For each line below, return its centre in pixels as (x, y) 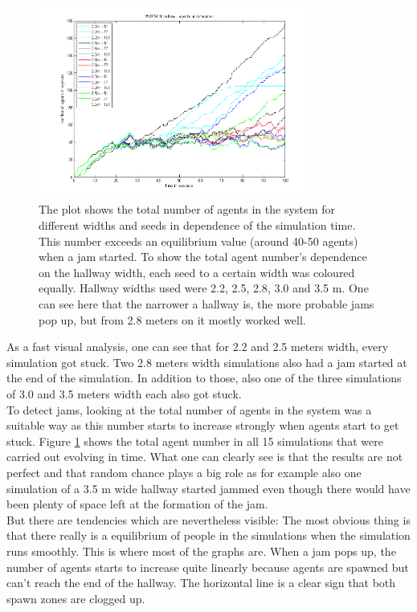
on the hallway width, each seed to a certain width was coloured (197, 272)
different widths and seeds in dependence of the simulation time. (197, 225)
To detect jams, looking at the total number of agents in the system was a (189, 409)
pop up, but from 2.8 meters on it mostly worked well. (172, 319)
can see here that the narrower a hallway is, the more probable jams (206, 304)
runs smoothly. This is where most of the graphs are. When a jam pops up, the (201, 551)
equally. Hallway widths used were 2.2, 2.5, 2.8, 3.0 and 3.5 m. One (204, 288)
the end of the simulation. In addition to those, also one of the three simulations (204, 378)
